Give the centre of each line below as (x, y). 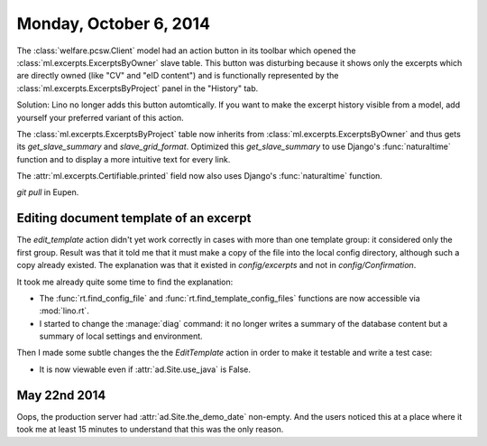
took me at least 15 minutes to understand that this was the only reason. (150, 430)
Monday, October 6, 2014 (114, 23)
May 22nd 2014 (61, 395)
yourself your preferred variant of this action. (100, 117)
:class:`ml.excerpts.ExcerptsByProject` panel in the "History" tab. (138, 88)
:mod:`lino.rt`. (64, 311)
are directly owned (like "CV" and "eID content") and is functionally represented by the (178, 76)
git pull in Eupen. (48, 192)
